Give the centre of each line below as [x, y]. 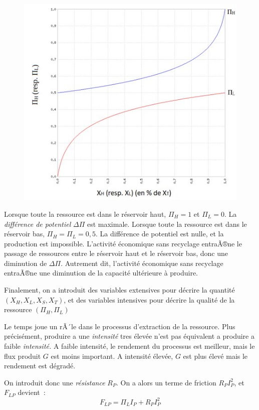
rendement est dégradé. [40, 366]
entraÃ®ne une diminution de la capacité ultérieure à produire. [101, 273]
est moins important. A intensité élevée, [112, 356]
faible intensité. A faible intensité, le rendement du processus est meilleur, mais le [129, 346]
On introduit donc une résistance [55, 382]
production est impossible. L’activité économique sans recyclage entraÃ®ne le [123, 243]
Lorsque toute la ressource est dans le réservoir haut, [85, 214]
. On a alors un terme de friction [166, 382]
